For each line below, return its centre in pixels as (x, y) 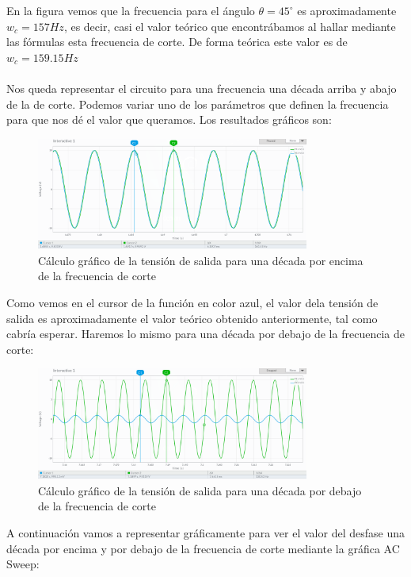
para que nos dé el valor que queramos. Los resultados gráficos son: (169, 119)
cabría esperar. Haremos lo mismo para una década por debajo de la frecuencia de (205, 334)
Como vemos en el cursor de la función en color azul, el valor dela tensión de (192, 302)
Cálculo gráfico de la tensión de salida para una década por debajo (200, 490)
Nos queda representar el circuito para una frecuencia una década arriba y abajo (202, 88)
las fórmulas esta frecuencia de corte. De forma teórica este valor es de (177, 42)
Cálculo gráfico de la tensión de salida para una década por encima (201, 260)
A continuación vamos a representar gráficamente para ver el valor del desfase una (205, 532)
